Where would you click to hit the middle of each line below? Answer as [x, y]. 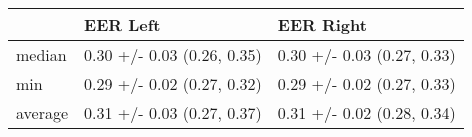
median [41, 54]
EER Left [122, 24]
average [42, 112]
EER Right [322, 24]
